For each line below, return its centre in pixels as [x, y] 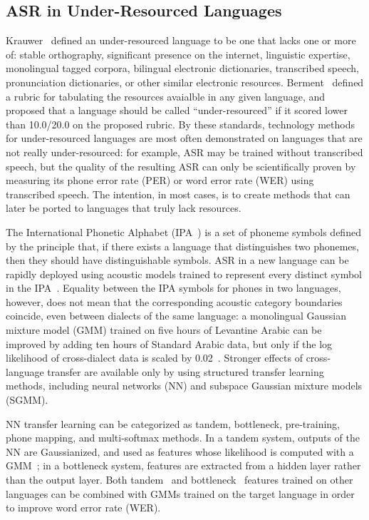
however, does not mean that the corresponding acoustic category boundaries [174, 301]
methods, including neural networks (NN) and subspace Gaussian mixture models [184, 386]
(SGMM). [27, 400]
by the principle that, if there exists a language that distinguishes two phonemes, [182, 246]
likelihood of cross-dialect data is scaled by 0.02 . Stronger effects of [154, 358]
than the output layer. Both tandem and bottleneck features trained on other [180, 480]
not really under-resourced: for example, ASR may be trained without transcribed [184, 152]
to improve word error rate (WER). [83, 508]
